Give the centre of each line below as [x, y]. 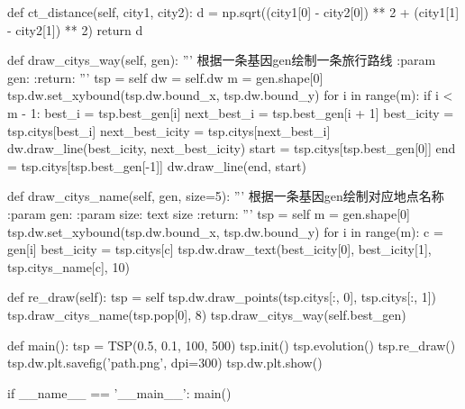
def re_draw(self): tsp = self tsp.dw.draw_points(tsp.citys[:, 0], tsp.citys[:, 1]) [222, 297]
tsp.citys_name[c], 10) [68, 266]
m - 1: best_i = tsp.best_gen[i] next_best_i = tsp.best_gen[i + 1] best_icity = [231, 112]
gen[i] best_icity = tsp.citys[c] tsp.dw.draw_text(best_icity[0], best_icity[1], [219, 249]
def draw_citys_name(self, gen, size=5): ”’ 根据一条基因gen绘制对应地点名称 [226, 196]
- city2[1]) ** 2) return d [75, 29]
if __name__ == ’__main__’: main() [119, 392]
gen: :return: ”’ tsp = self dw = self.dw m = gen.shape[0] [165, 77]
